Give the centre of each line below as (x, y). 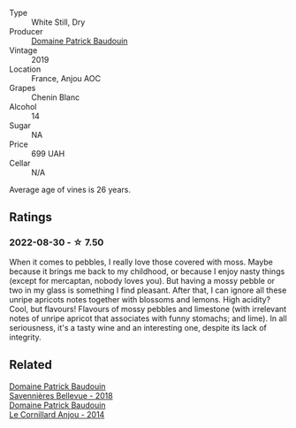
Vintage (23, 50)
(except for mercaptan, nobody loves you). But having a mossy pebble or (142, 280)
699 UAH (48, 153)
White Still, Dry (58, 22)
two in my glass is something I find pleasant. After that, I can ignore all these (148, 290)
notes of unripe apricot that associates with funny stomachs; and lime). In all (148, 318)
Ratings (31, 217)
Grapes (23, 88)
